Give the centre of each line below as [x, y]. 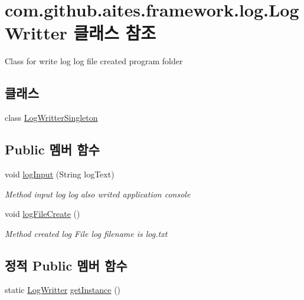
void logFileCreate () [43, 214]
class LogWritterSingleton [51, 118]
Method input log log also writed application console [98, 194]
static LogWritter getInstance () [63, 290]
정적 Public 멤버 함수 [66, 265]
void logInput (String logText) [60, 174]
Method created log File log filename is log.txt [86, 233]
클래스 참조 [115, 33]
